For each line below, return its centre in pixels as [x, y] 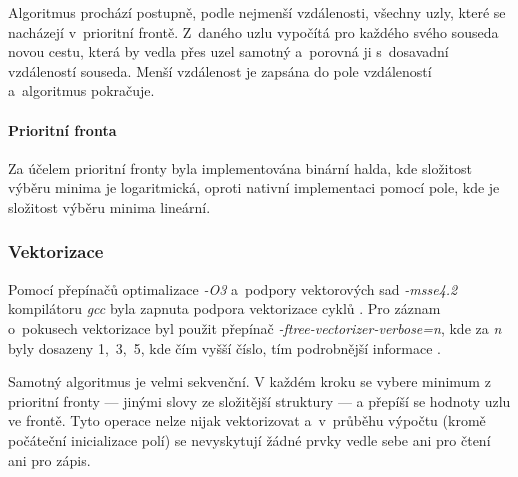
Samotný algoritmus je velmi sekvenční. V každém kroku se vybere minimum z [249, 381]
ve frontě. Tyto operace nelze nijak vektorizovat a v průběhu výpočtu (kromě [247, 420]
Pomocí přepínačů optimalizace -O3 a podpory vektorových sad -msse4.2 [233, 288]
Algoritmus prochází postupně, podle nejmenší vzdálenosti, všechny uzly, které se [257, 12]
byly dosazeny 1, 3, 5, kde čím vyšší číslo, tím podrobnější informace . [224, 347]
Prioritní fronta [62, 129]
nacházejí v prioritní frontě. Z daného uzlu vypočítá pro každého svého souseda [253, 31]
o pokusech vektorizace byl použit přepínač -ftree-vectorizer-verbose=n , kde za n [255, 327]
